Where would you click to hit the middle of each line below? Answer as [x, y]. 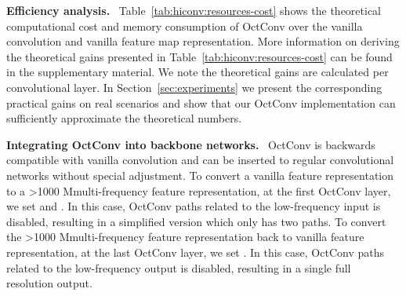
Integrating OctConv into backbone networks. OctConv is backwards [191, 144]
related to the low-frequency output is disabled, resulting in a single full [179, 267]
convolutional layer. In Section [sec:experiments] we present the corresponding [194, 87]
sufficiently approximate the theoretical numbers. [124, 118]
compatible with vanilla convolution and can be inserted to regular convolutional [200, 160]
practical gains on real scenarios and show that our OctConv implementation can [201, 102]
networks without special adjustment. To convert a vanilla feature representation [200, 175]
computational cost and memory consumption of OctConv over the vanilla [185, 26]
